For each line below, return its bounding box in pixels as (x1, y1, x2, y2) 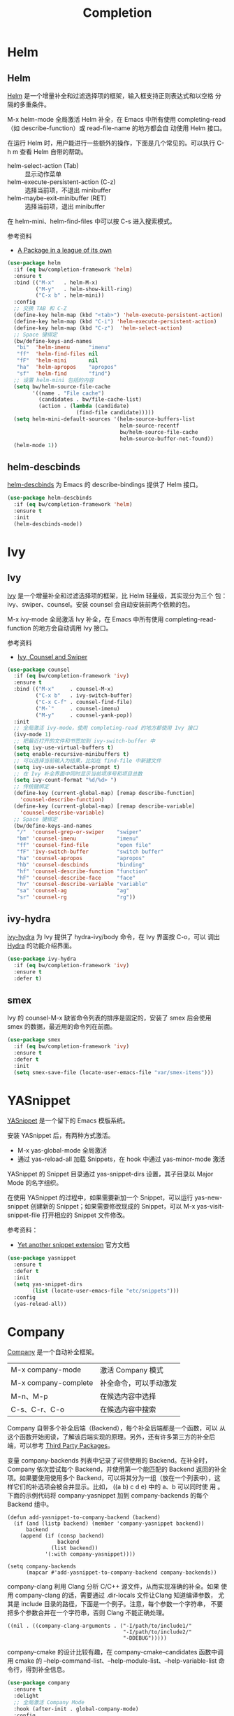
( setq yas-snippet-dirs (13, 1281, 82, 1288)
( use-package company (7, 1680, 71, 1687)
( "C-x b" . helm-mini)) (35, 292, 105, 299)
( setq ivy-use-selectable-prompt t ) (13, 764, 120, 771)
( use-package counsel (7, 666, 71, 673)
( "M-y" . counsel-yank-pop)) (35, 712, 133, 719)
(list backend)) (51, 1545, 98, 1552)
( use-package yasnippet (7, 1255, 77, 1262)
